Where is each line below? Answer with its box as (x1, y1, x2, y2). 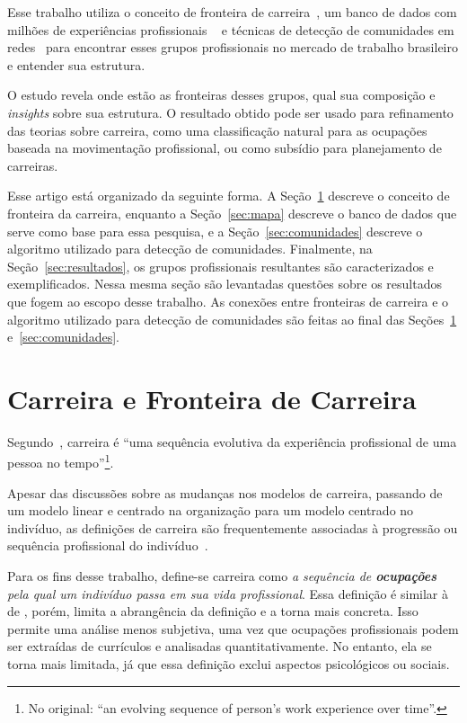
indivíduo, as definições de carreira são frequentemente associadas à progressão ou (7, 518, 458, 537)
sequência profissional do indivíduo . (7, 536, 208, 555)
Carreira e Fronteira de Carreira (7, 379, 417, 416)
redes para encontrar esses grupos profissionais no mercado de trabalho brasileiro (7, 38, 458, 57)
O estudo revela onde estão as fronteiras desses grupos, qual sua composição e (7, 85, 436, 104)
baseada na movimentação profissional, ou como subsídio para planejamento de (7, 138, 442, 157)
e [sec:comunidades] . (7, 327, 119, 346)
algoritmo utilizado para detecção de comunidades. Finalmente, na (7, 239, 373, 258)
